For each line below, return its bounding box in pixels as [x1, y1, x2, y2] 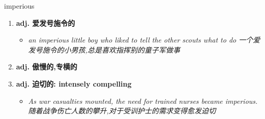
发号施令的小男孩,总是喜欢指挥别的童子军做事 [28, 44, 180, 55]
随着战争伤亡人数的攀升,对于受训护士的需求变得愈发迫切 [28, 105, 216, 116]
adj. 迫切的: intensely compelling [16, 78, 132, 89]
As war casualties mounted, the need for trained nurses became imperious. [28, 95, 258, 106]
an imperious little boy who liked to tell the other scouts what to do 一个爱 [28, 34, 260, 45]
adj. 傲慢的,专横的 [16, 61, 77, 72]
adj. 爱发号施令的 [16, 17, 75, 28]
